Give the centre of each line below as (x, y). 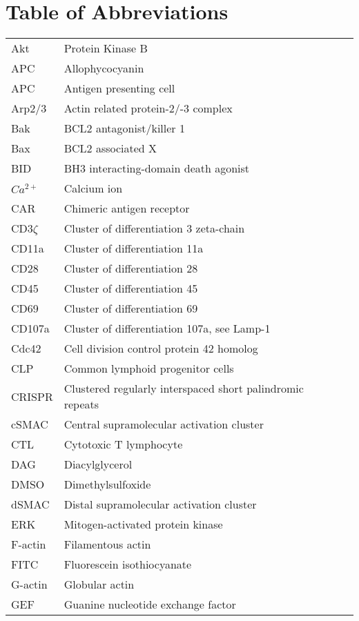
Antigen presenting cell (119, 88)
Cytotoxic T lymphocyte (123, 444)
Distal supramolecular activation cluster (160, 504)
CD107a (30, 328)
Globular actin (99, 584)
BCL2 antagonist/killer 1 (124, 128)
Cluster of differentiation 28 (131, 268)
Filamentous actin (107, 544)
